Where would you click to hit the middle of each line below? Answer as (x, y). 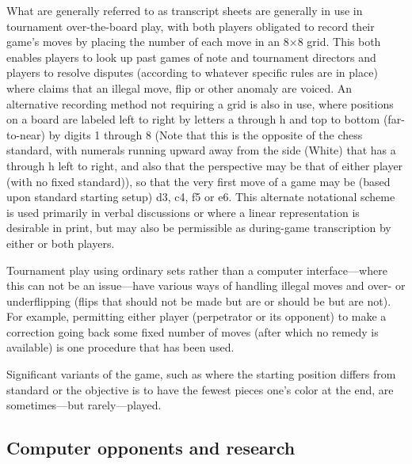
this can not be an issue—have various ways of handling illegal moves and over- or (206, 285)
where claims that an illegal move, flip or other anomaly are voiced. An (179, 87)
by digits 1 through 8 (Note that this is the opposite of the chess (206, 134)
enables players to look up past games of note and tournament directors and (191, 57)
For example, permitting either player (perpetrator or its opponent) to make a (196, 316)
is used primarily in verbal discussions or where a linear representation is (183, 212)
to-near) (26, 134)
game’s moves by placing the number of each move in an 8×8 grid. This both (194, 42)
